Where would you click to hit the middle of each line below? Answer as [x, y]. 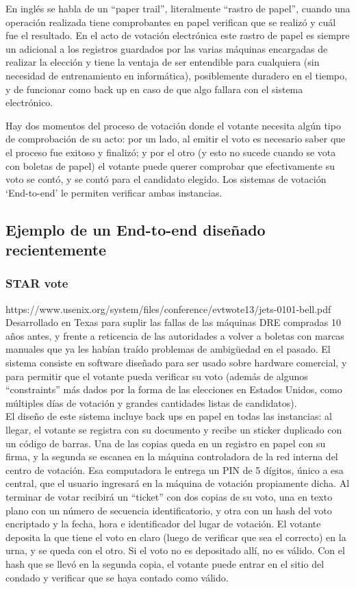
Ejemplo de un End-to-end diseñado [136, 229]
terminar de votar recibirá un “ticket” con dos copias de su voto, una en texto [169, 497]
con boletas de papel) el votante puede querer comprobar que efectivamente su [170, 165]
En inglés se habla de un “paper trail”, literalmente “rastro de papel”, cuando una [178, 8]
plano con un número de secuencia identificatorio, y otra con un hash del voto [169, 510]
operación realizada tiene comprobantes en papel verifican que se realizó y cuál [171, 22]
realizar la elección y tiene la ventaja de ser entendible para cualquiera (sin [163, 62]
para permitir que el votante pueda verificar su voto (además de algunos [157, 376]
